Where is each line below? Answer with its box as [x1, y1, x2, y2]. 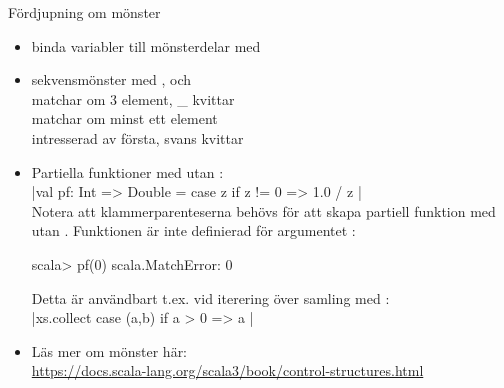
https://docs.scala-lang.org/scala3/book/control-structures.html [31, 360, 424, 381]
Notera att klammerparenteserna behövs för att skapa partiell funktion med [31, 200, 496, 221]
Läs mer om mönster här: [31, 340, 188, 361]
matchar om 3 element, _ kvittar [31, 88, 235, 109]
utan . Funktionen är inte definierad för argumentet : [31, 220, 356, 241]
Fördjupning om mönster [8, 2, 161, 22]
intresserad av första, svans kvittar [31, 127, 244, 148]
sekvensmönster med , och [31, 69, 192, 90]
